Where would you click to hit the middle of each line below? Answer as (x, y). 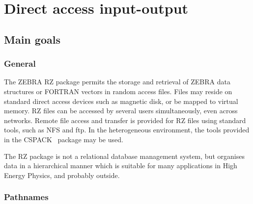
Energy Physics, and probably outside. (62, 175)
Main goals (32, 39)
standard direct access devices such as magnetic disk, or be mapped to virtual (121, 101)
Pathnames (26, 197)
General (20, 64)
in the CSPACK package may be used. (64, 139)
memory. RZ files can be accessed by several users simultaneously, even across (121, 111)
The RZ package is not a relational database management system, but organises (124, 156)
